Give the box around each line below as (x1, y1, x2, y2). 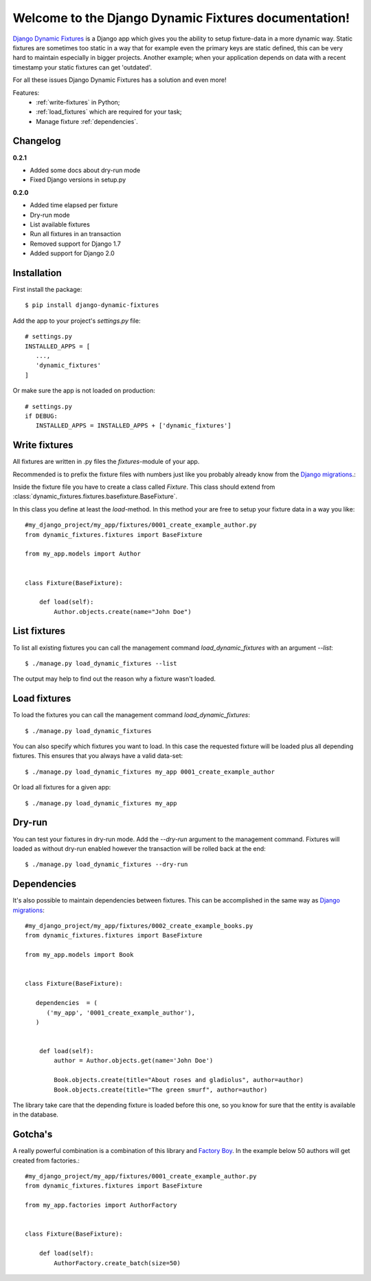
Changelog (12, 135, 61, 147)
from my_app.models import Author (25, 550, 141, 558)
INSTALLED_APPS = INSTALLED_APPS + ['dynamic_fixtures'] (35, 422, 232, 430)
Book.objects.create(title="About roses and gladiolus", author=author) (54, 1076, 304, 1084)
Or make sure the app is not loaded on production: (12, 386, 156, 395)
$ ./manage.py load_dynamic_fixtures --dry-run (25, 860, 188, 869)
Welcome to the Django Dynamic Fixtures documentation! (12, 10, 350, 25)
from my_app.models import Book (25, 951, 134, 959)
